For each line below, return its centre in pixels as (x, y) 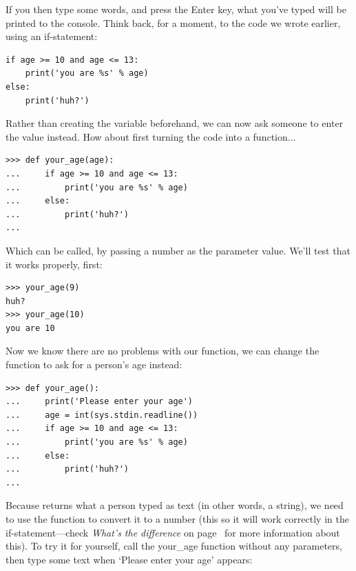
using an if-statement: (52, 36)
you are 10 (30, 328)
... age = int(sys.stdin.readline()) (102, 415)
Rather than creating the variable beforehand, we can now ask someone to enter (175, 123)
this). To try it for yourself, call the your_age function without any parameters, (174, 546)
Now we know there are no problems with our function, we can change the (163, 351)
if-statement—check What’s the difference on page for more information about (173, 532)
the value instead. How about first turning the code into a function (147, 136)
